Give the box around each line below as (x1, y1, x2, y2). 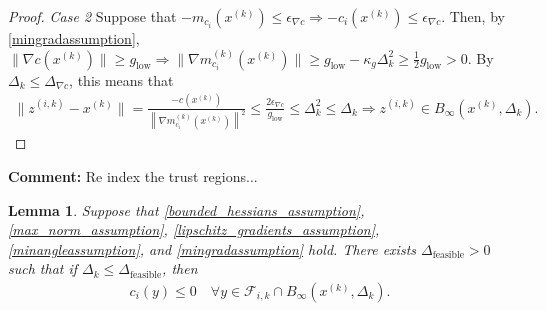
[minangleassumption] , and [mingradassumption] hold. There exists (8, 238, 417, 259)
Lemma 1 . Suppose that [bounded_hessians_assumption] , (8, 199, 365, 220)
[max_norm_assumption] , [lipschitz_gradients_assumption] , (8, 219, 380, 240)
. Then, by (441, 6, 505, 26)
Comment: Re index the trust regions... (8, 166, 258, 186)
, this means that (69, 69, 174, 90)
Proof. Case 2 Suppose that (8, 6, 177, 26)
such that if (8, 258, 78, 279)
